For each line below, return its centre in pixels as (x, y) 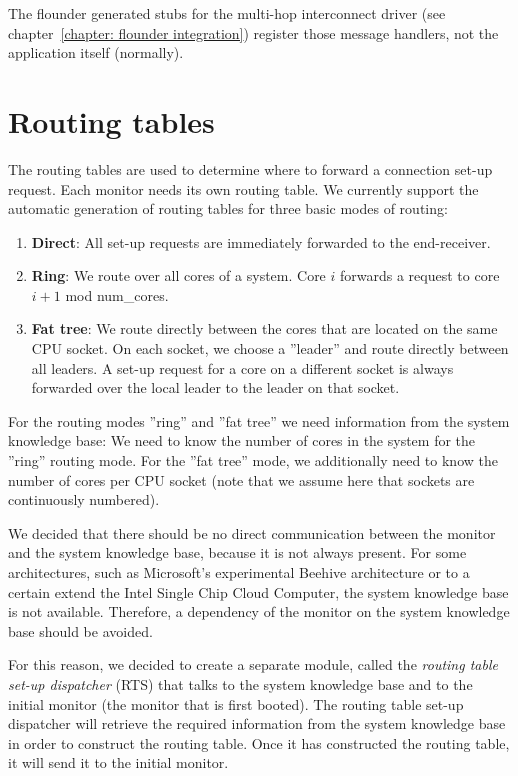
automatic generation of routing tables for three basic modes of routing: (228, 208)
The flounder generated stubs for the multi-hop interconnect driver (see (227, 13)
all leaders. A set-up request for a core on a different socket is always (242, 367)
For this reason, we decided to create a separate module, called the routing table (253, 664)
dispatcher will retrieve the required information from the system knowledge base (257, 723)
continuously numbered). (84, 499)
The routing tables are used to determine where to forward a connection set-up (250, 168)
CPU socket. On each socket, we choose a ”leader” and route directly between (270, 348)
